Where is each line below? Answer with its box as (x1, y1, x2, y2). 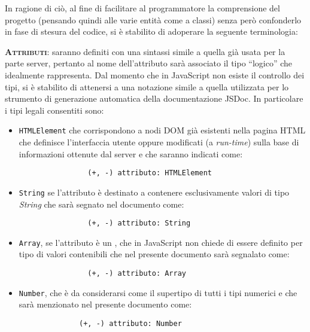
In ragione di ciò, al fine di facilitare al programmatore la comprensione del (5, 2, 280, 14)
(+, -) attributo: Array (87, 269, 186, 278)
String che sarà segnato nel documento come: (19, 197, 184, 210)
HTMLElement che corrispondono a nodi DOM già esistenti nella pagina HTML (19, 124, 306, 136)
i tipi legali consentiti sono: (5, 103, 104, 116)
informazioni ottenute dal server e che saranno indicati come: (19, 147, 243, 160)
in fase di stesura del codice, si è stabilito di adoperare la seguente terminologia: (5, 25, 298, 38)
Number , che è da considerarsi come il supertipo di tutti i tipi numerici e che (19, 286, 297, 299)
